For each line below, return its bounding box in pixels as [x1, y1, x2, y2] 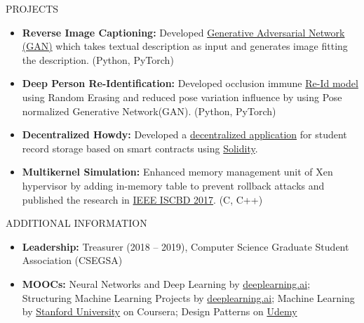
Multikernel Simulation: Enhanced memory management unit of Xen [22, 164, 333, 179]
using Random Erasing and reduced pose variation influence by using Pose [22, 89, 342, 104]
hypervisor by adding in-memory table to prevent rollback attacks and [22, 178, 325, 192]
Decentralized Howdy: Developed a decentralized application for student [22, 127, 347, 142]
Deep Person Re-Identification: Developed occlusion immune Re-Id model [22, 76, 358, 91]
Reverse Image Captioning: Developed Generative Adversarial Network [22, 25, 345, 39]
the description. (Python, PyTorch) [22, 52, 174, 67]
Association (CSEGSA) [22, 253, 123, 268]
